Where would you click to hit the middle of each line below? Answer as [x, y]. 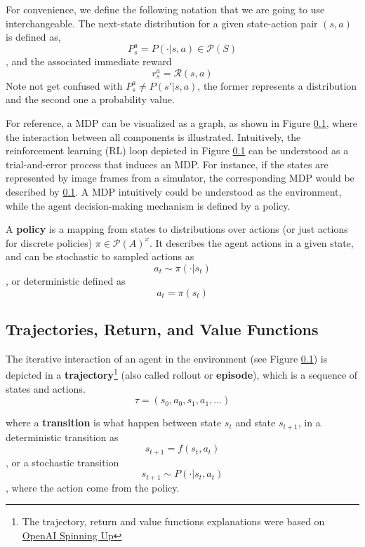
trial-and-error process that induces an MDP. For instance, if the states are [167, 164]
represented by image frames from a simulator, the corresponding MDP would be [180, 178]
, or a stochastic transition [62, 462]
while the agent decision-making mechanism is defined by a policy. [148, 205]
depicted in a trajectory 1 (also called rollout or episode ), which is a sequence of [182, 374]
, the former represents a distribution [277, 85]
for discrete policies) [49, 242]
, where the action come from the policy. [93, 487]
